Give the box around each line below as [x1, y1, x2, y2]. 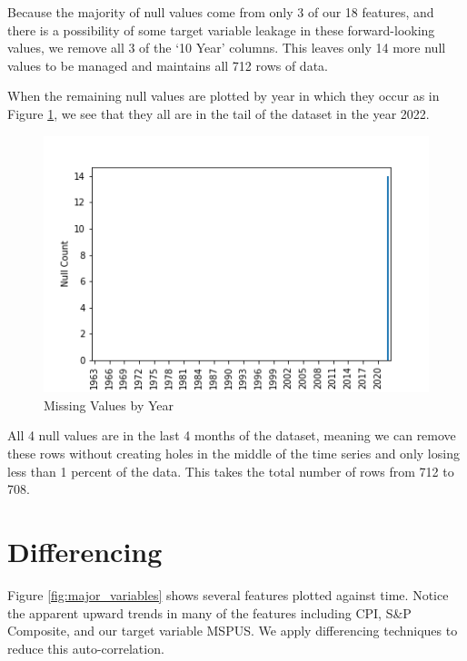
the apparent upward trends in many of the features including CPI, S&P [7, 603, 412, 622]
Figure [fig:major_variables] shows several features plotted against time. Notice [7, 585, 449, 604]
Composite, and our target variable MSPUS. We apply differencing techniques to [7, 621, 458, 640]
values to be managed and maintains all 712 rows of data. [7, 55, 328, 74]
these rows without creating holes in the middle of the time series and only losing [7, 444, 460, 462]
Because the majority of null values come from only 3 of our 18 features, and [7, 3, 434, 21]
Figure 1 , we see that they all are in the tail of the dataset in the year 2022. [7, 104, 430, 123]
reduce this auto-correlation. [7, 638, 164, 657]
